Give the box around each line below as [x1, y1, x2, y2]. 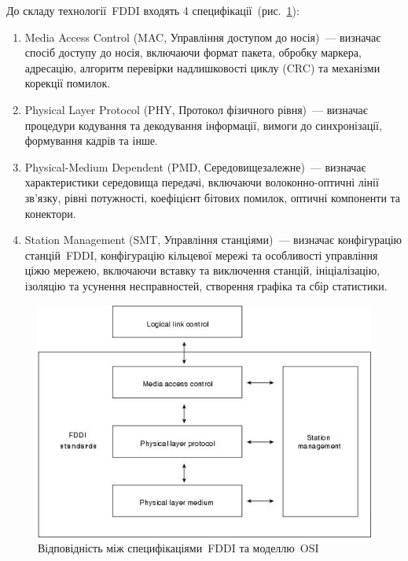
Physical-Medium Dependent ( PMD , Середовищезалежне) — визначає [24, 158, 366, 175]
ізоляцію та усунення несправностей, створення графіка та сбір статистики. [24, 277, 388, 293]
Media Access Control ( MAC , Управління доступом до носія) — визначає [24, 28, 381, 45]
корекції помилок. [24, 75, 111, 91]
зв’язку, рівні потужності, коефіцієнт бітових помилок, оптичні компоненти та [24, 189, 401, 205]
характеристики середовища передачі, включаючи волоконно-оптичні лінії [24, 174, 379, 190]
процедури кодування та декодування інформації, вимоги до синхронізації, [24, 116, 382, 133]
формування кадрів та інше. [24, 132, 158, 149]
